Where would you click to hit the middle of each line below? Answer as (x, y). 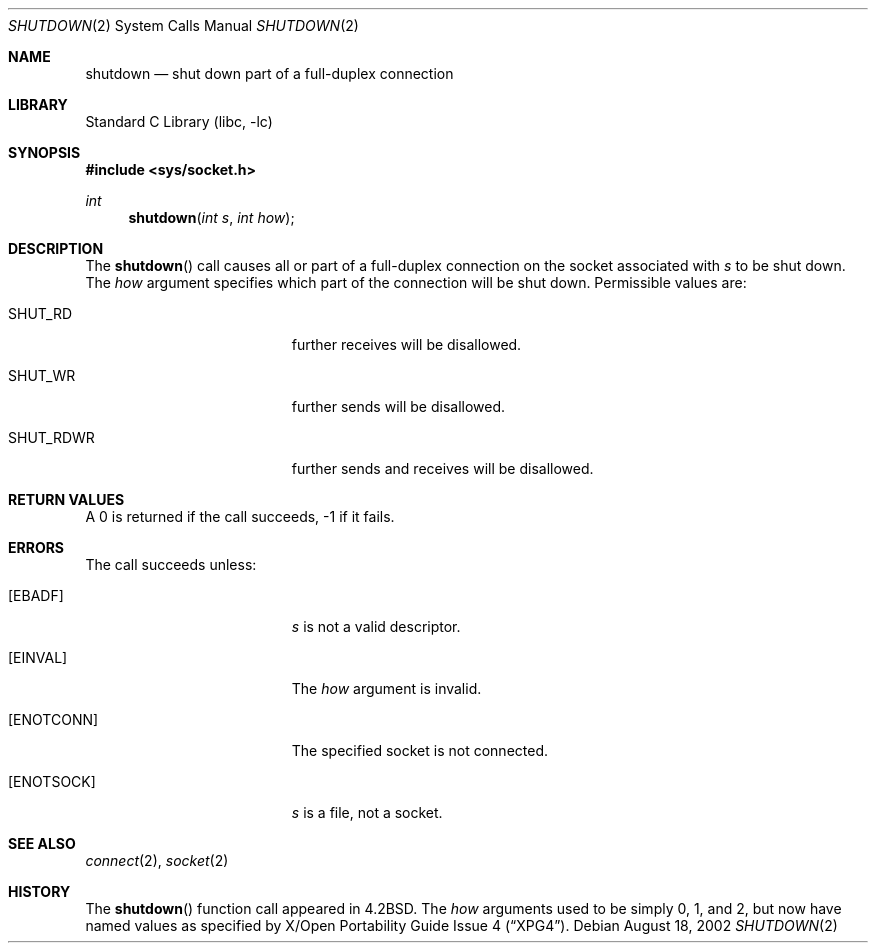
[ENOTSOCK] (52, 781)
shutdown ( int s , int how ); (211, 217)
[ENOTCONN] (53, 719)
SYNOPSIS (44, 152)
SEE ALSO (42, 843)
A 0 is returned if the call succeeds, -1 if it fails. (240, 516)
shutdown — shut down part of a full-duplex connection (269, 73)
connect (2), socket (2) (157, 860)
